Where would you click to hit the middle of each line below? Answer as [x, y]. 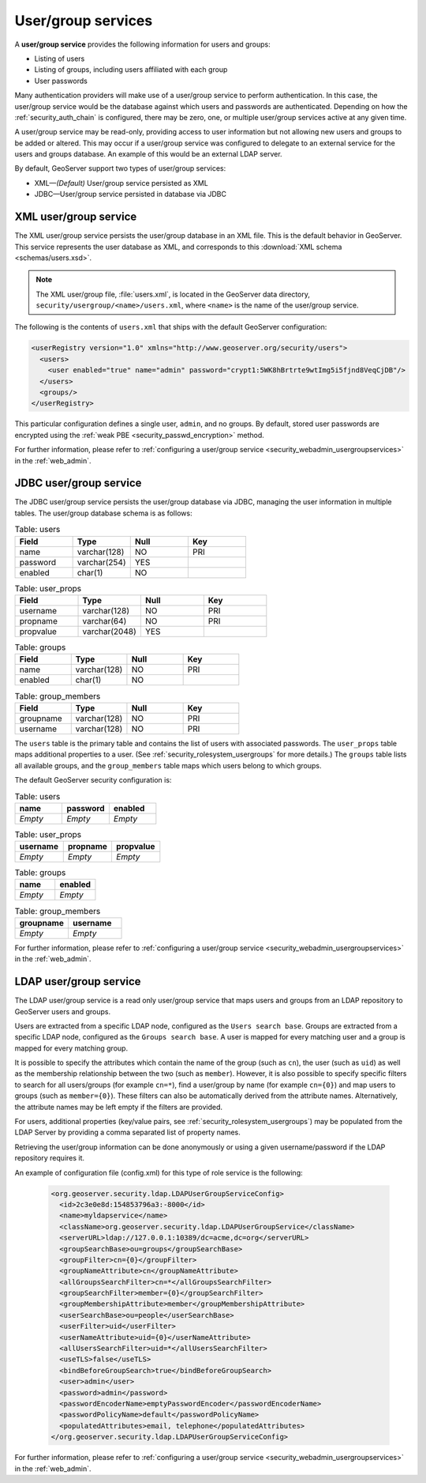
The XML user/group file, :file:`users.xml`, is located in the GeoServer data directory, [173, 294]
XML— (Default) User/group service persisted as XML [121, 183]
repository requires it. [50, 1158]
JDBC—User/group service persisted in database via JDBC [130, 194]
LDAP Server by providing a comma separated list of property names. [127, 1132]
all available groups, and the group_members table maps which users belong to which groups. [168, 765]
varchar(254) [101, 562]
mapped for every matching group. [71, 1048]
